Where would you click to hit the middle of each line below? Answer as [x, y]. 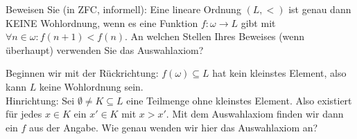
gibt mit [258, 22]
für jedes [24, 114]
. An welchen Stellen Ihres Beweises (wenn [215, 36]
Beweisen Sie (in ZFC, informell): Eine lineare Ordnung [123, 9]
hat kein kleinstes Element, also [279, 73]
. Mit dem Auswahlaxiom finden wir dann [255, 114]
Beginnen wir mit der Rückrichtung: [82, 73]
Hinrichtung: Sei [40, 100]
